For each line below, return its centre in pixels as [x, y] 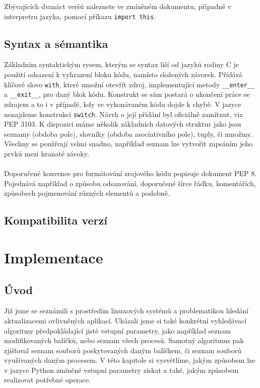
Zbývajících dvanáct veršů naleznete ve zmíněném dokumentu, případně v [118, 6]
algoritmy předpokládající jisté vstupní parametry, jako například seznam [118, 330]
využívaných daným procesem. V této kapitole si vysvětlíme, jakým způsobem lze [130, 360]
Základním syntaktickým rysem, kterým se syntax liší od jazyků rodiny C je [122, 64]
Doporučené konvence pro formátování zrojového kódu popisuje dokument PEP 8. [131, 173]
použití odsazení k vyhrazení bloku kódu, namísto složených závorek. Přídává [123, 74]
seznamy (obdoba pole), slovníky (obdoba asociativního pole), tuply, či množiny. [128, 133]
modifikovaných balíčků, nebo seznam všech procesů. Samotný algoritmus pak [124, 340]
